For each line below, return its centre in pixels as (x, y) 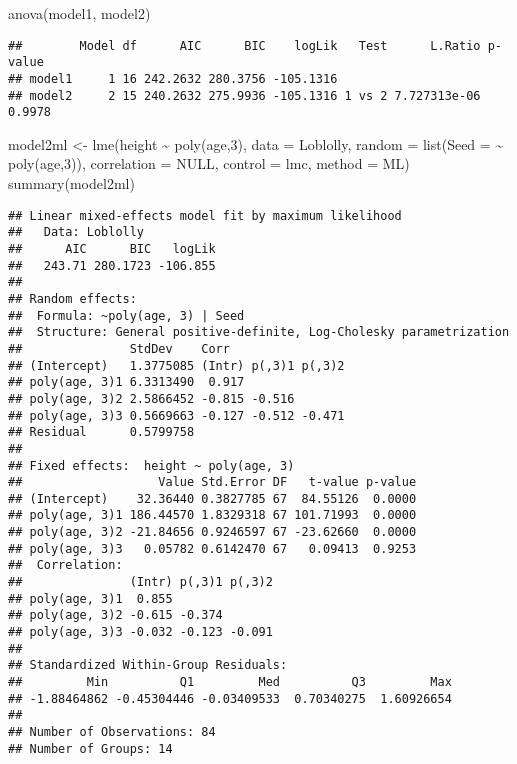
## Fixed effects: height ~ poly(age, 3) (151, 465)
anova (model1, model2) (79, 13)
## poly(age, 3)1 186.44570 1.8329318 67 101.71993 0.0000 (212, 515)
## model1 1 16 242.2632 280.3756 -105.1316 (173, 78)
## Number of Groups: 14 (90, 748)
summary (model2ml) (71, 183)
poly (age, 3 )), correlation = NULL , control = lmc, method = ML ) (209, 163)
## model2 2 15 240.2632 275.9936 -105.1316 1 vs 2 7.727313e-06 (244, 95)
